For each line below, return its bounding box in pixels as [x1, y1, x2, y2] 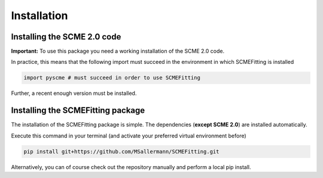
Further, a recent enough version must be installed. [11, 90, 137, 97]
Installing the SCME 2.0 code [11, 32, 121, 42]
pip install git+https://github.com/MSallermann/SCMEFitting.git [23, 148, 220, 155]
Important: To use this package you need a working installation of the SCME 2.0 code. [11, 48, 224, 55]
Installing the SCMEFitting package [11, 105, 145, 116]
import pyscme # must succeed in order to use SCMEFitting [23, 75, 200, 81]
